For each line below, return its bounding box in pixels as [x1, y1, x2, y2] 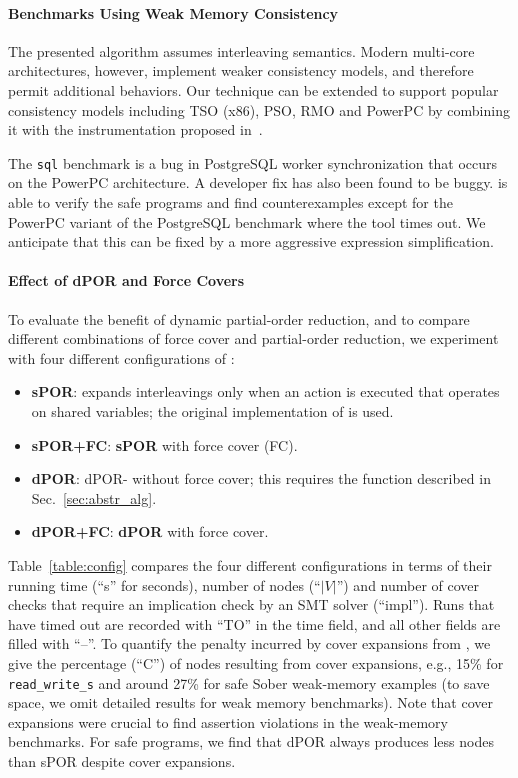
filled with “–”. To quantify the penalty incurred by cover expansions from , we [8, 633, 491, 654]
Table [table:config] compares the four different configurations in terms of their [8, 554, 492, 575]
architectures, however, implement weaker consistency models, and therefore [8, 60, 474, 81]
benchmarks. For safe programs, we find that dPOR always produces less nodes [8, 731, 494, 752]
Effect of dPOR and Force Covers [8, 270, 245, 291]
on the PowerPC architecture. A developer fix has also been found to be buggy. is [8, 172, 508, 193]
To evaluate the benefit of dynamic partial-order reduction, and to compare [8, 308, 470, 329]
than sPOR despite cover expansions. [8, 750, 236, 771]
